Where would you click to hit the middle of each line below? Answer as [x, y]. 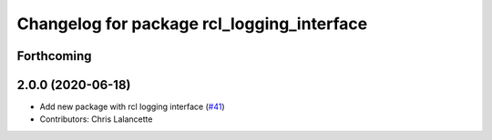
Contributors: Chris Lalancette [96, 119]
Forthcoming [54, 56]
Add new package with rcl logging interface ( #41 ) [132, 107]
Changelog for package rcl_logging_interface [192, 24]
